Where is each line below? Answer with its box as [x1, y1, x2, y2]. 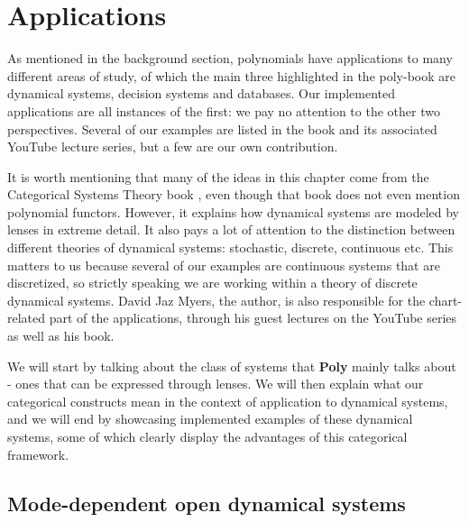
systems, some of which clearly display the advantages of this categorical [7, 427, 408, 445]
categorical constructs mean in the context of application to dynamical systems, [7, 391, 448, 410]
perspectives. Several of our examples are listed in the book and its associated [7, 119, 437, 138]
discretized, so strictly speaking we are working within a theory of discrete [7, 273, 418, 292]
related [7, 308, 46, 327]
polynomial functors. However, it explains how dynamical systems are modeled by [7, 202, 459, 221]
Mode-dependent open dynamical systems [7, 489, 406, 517]
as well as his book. [7, 326, 115, 345]
